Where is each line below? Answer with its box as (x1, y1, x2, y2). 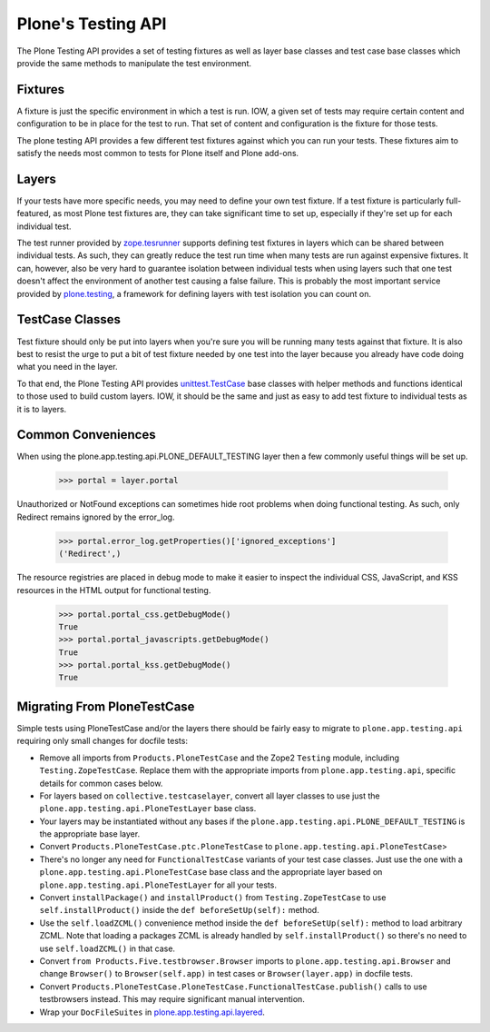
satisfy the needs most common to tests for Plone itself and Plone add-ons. (16, 148, 299, 159)
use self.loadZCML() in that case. (39, 943, 176, 954)
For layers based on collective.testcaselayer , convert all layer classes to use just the (39, 790, 380, 801)
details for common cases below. (39, 778, 163, 789)
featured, (16, 208, 52, 219)
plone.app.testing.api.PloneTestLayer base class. (39, 803, 257, 814)
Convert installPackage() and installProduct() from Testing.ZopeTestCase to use (39, 892, 387, 903)
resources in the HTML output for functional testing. (16, 584, 211, 595)
